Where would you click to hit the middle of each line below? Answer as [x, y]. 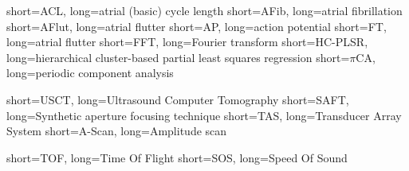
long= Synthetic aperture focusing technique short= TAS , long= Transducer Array [204, 115]
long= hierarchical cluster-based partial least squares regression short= [178, 57]
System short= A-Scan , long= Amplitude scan [117, 131]
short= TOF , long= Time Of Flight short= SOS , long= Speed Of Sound [177, 157]
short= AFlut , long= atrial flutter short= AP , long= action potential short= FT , [197, 26]
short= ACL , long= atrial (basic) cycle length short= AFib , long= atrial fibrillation [204, 10]
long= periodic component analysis [90, 73]
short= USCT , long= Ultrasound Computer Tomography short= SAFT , [178, 99]
